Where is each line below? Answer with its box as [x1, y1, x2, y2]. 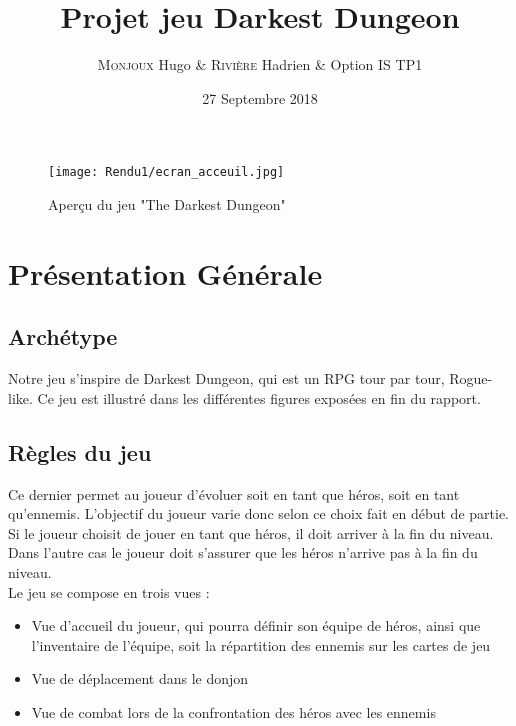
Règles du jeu [8, 436, 152, 467]
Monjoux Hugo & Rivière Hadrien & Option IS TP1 [97, 54, 423, 75]
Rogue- [449, 368, 493, 389]
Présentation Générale [8, 252, 323, 293]
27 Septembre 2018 [202, 87, 318, 108]
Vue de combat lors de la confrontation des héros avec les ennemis [31, 701, 436, 722]
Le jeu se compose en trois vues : [8, 581, 210, 602]
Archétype [8, 321, 118, 352]
